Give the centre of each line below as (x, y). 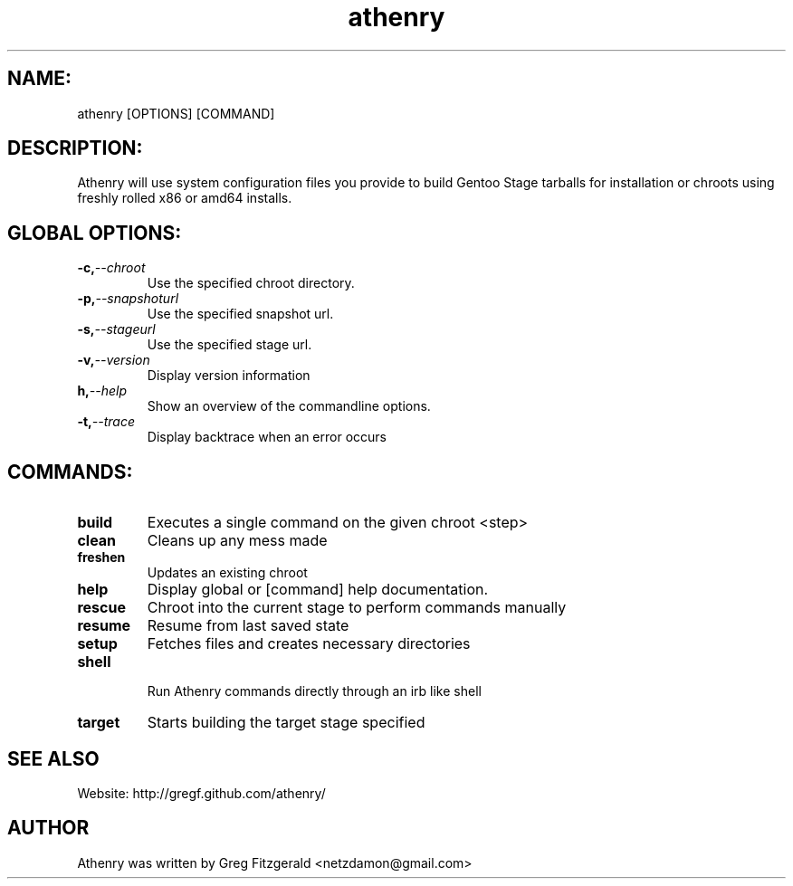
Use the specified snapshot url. (240, 314)
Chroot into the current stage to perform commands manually (357, 608)
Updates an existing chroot (227, 573)
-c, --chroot (111, 268)
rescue (101, 608)
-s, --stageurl (116, 329)
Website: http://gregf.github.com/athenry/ (201, 793)
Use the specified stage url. (229, 345)
